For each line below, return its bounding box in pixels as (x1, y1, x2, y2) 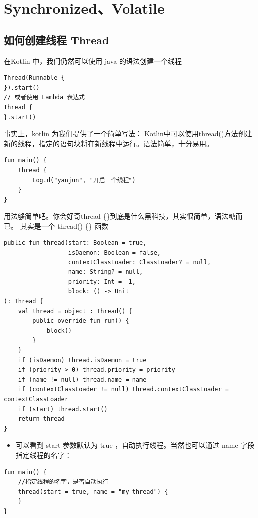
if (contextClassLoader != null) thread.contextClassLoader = (18, 386, 229, 393)
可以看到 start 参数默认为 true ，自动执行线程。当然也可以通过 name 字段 (15, 440, 255, 450)
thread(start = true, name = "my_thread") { (18, 488, 168, 495)
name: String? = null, (68, 268, 143, 276)
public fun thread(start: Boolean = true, (4, 239, 147, 247)
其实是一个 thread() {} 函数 (20, 220, 109, 231)
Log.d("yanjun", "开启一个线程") (32, 176, 136, 184)
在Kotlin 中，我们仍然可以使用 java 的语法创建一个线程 (4, 55, 182, 66)
